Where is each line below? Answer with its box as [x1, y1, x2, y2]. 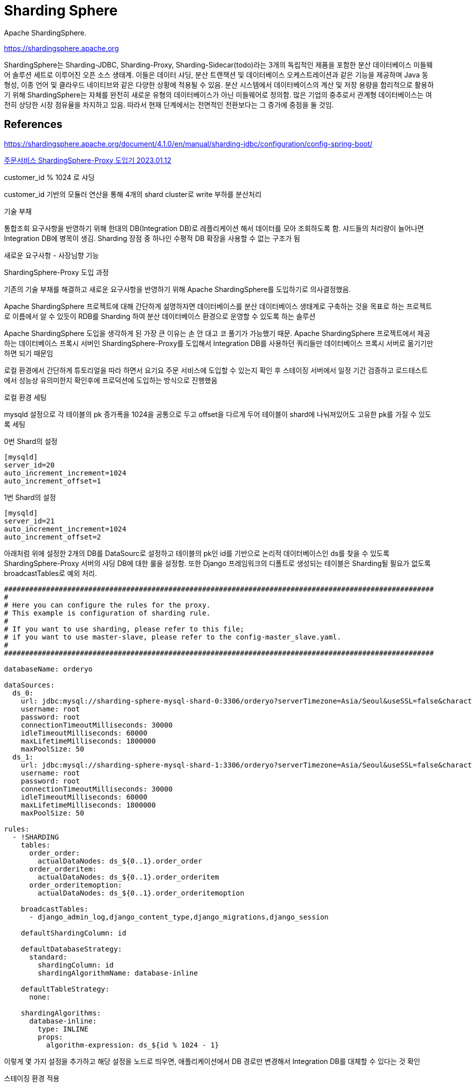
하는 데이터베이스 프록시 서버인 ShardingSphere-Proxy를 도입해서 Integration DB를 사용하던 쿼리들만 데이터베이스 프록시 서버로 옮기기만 [4, 338, 433, 347]
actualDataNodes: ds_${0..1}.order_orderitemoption [37, 888, 244, 897]
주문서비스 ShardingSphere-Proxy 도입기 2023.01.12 [4, 155, 171, 164]
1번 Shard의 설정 [4, 492, 56, 501]
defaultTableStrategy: [20, 984, 109, 993]
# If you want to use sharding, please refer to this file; [4, 624, 244, 633]
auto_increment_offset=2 [4, 532, 101, 541]
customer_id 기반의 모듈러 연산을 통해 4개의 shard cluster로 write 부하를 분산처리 [4, 189, 261, 198]
